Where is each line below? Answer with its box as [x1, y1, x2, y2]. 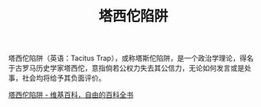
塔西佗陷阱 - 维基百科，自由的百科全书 [8, 90, 134, 100]
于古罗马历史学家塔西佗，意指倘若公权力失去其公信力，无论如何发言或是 [8, 63, 244, 73]
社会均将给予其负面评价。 [21, 73, 106, 83]
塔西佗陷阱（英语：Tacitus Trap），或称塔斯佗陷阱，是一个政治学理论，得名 [8, 53, 254, 63]
